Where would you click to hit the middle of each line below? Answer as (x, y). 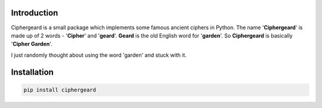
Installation (32, 72)
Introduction (35, 13)
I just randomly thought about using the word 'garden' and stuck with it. (99, 55)
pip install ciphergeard (60, 90)
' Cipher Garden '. (32, 44)
